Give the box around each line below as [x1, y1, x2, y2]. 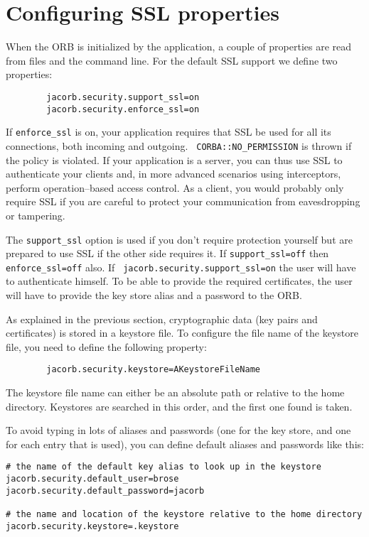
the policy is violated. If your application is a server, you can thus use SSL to [6, 152, 343, 167]
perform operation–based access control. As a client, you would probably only [6, 180, 344, 195]
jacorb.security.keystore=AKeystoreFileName [46, 364, 260, 375]
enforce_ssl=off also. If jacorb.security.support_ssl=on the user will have [6, 259, 356, 274]
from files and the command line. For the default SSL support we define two [6, 53, 338, 67]
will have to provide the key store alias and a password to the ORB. [6, 288, 302, 303]
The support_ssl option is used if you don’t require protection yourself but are [6, 232, 353, 246]
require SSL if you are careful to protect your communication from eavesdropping [6, 194, 360, 209]
